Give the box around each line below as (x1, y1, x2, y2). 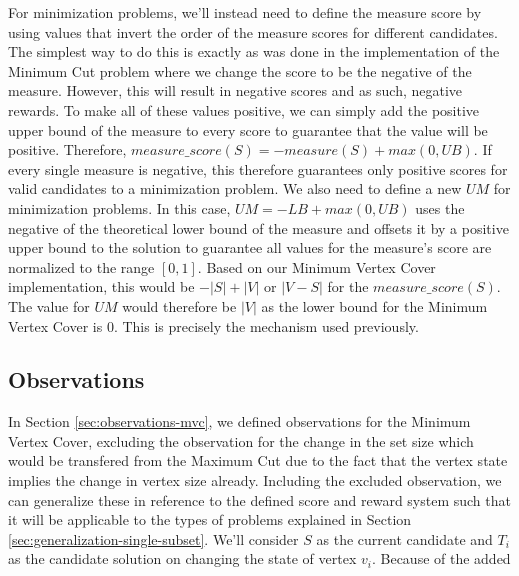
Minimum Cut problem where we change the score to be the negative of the (8, 60, 472, 81)
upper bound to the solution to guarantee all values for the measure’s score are (8, 237, 492, 258)
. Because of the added (371, 548, 511, 569)
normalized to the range (8, 256, 155, 277)
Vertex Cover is (8, 315, 103, 336)
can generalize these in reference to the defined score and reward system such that (8, 489, 511, 510)
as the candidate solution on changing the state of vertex (8, 548, 357, 569)
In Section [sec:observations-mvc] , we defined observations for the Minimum (8, 411, 471, 432)
